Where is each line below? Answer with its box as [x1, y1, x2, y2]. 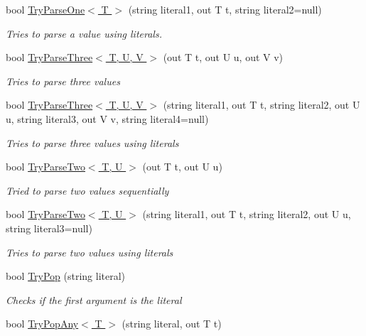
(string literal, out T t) [122, 316, 222, 331]
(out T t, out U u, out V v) [163, 50, 284, 65]
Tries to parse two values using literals [6, 244, 173, 259]
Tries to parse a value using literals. [6, 26, 162, 40]
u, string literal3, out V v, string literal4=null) [6, 111, 209, 126]
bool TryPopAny [6, 316, 79, 331]
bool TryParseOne [6, 2, 85, 16]
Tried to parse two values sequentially [6, 183, 169, 197]
